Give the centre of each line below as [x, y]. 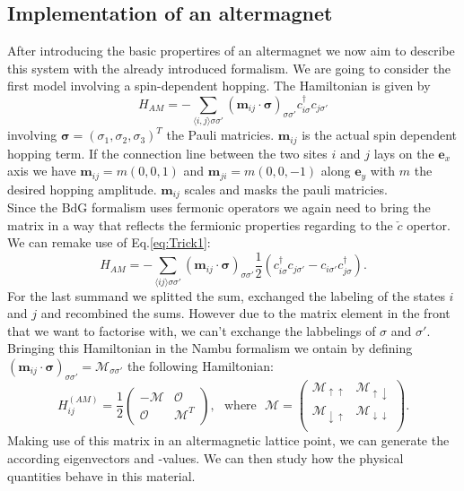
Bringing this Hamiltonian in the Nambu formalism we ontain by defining [210, 348]
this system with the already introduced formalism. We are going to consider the [229, 68]
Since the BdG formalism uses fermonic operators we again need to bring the [219, 207]
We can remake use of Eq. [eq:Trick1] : [109, 242]
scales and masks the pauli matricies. [286, 189]
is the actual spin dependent [379, 135]
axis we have [42, 171]
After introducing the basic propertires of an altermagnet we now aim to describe [231, 51]
